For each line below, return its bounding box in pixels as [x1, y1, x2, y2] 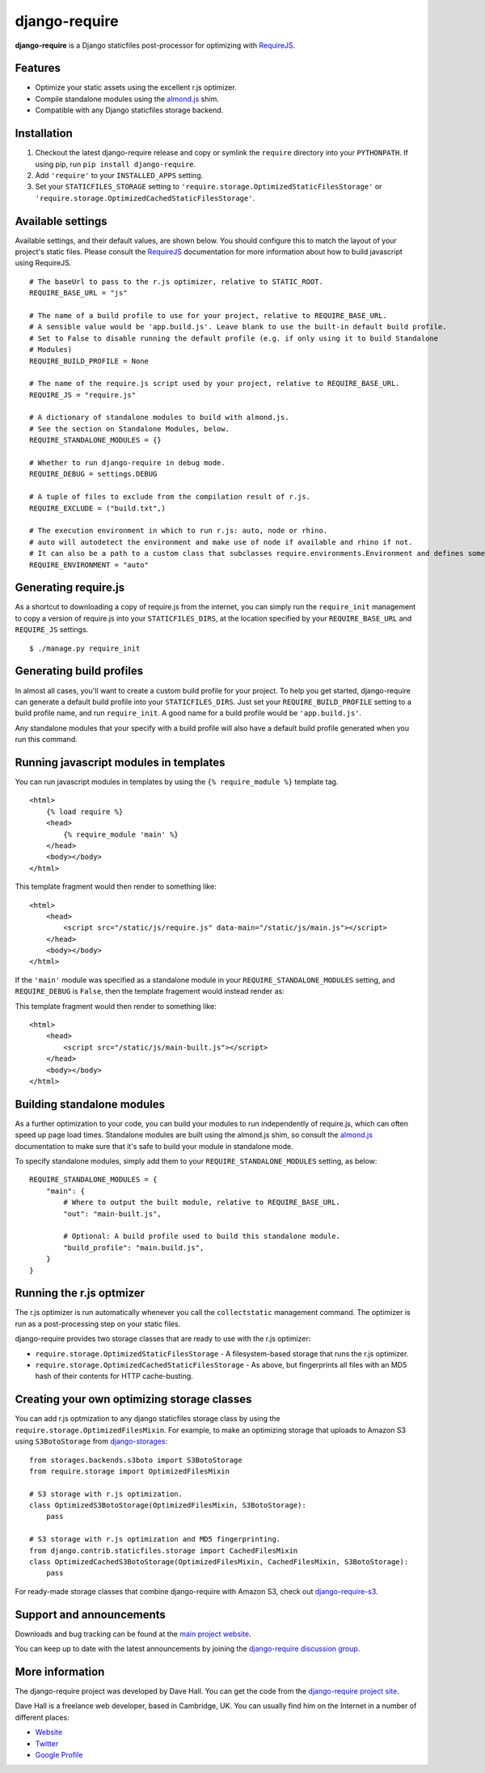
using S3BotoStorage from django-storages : [15, 1436, 168, 1446]
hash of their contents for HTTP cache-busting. [35, 1372, 193, 1381]
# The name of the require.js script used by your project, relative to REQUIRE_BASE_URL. [29, 379, 400, 388]
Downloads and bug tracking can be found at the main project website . [15, 1629, 251, 1639]
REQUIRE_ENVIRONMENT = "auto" [29, 560, 150, 570]
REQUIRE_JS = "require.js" [29, 390, 137, 400]
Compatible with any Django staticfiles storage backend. [35, 105, 224, 115]
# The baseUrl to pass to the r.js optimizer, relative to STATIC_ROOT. [29, 277, 323, 286]
